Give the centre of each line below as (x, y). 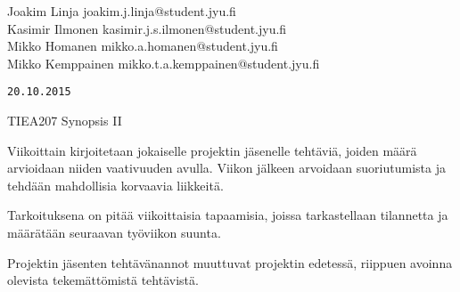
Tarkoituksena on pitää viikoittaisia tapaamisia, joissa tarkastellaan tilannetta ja (228, 215)
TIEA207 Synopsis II (65, 121)
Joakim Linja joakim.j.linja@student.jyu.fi (122, 11)
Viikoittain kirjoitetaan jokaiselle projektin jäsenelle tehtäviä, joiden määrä (212, 150)
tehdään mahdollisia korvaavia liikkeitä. (115, 185)
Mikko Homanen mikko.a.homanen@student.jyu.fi (143, 46)
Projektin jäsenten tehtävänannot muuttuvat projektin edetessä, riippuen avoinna (230, 262)
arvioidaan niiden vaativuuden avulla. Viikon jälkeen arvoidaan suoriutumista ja (226, 168)
